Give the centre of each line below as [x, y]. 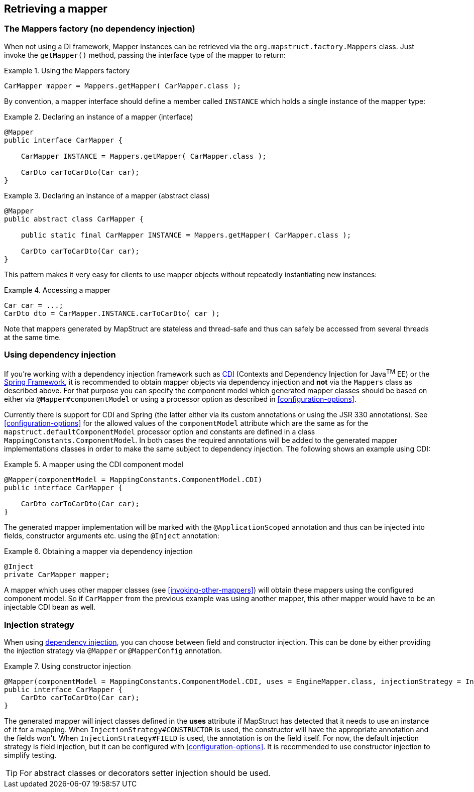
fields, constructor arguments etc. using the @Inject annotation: [112, 536]
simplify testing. [30, 755]
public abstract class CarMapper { [74, 219]
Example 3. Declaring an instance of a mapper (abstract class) [107, 195]
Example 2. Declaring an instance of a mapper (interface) [99, 117]
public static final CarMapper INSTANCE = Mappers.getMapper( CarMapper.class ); [186, 235]
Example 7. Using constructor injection [68, 666]
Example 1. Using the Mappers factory [67, 70]
